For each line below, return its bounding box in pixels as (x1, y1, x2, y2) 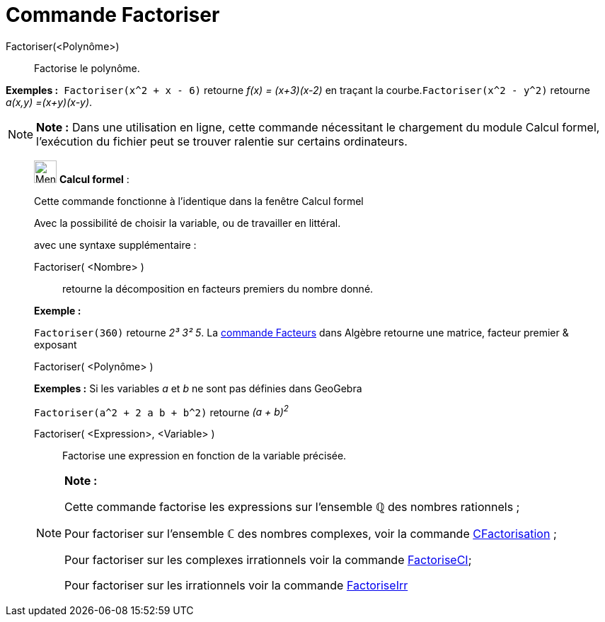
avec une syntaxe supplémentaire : (34, 238, 197, 251)
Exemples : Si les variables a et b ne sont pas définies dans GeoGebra (34, 382, 362, 394)
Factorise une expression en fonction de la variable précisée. (62, 450, 347, 462)
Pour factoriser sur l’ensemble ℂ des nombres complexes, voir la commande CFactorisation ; (64, 527, 557, 541)
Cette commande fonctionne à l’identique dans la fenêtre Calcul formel (34, 194, 364, 207)
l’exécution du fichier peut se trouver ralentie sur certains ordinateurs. (36, 134, 408, 148)
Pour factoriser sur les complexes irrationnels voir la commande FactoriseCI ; (64, 553, 472, 568)
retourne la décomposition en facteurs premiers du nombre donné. (62, 282, 374, 295)
